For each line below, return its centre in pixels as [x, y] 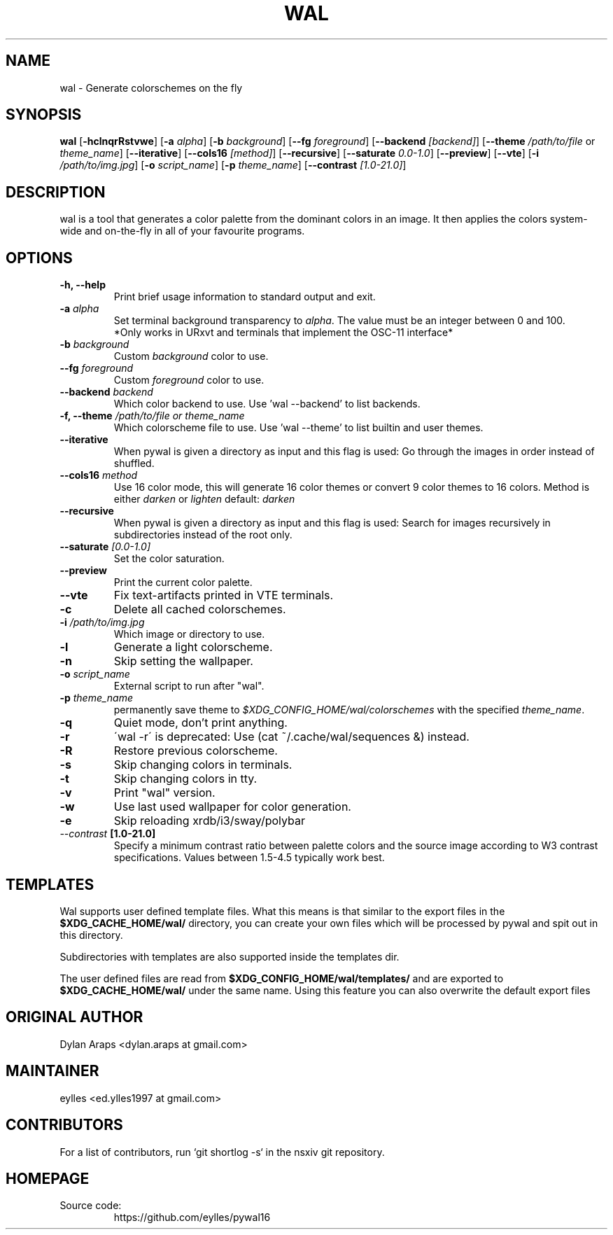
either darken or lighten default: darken [204, 499]
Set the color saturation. [169, 559]
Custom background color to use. [191, 356]
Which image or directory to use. [189, 634]
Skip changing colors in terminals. [203, 765]
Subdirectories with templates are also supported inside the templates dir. [230, 956]
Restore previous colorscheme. [196, 751]
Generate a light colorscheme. [193, 647]
